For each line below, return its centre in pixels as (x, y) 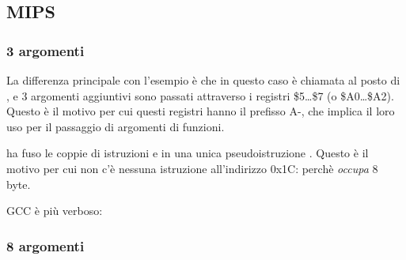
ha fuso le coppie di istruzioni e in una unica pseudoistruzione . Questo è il (188, 153)
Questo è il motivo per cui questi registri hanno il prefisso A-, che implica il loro (201, 111)
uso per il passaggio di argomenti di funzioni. (116, 126)
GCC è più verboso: (55, 211)
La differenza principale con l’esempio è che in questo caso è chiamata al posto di (203, 80)
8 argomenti (46, 245)
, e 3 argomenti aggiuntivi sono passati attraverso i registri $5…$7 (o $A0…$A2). (200, 95)
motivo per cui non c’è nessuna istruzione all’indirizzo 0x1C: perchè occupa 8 (192, 168)
